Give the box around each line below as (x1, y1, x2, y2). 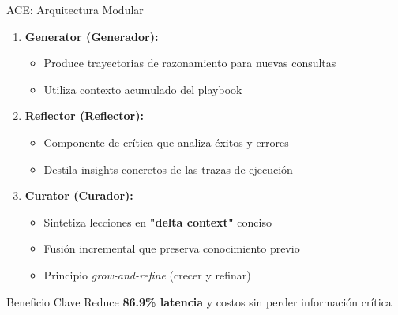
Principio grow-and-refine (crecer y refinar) (43, 266, 251, 283)
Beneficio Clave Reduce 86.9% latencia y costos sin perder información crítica (6, 293, 392, 309)
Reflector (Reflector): (24, 107, 144, 124)
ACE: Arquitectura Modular (6, 2, 144, 17)
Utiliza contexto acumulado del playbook (43, 81, 242, 97)
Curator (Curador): (24, 187, 133, 204)
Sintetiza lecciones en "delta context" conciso (43, 213, 272, 230)
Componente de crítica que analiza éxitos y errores (43, 133, 289, 150)
